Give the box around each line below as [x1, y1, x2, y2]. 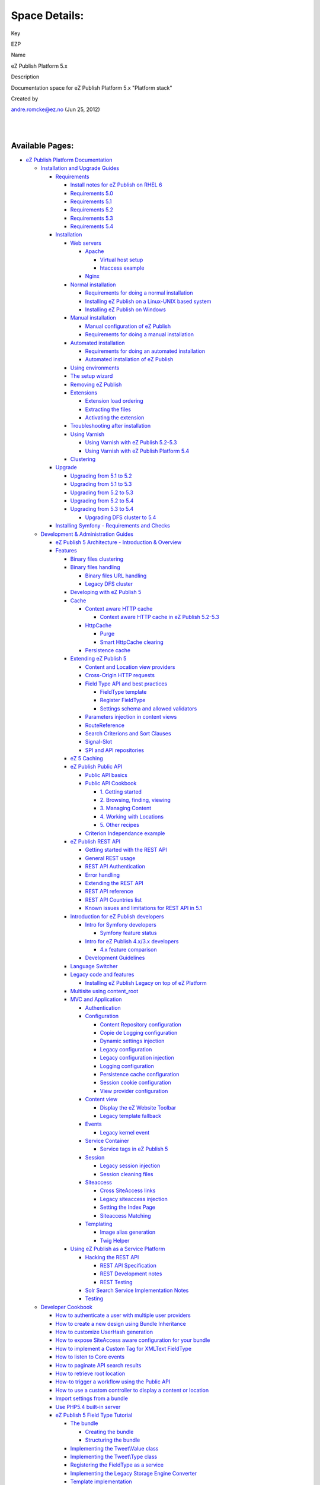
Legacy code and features [70, 971, 135, 978]
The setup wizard [70, 372, 113, 380]
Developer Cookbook [40, 1303, 93, 1310]
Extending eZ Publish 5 [70, 655, 127, 662]
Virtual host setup [100, 256, 143, 263]
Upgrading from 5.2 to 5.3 [70, 489, 133, 496]
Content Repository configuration [100, 1020, 182, 1028]
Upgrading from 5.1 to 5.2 [70, 472, 132, 479]
